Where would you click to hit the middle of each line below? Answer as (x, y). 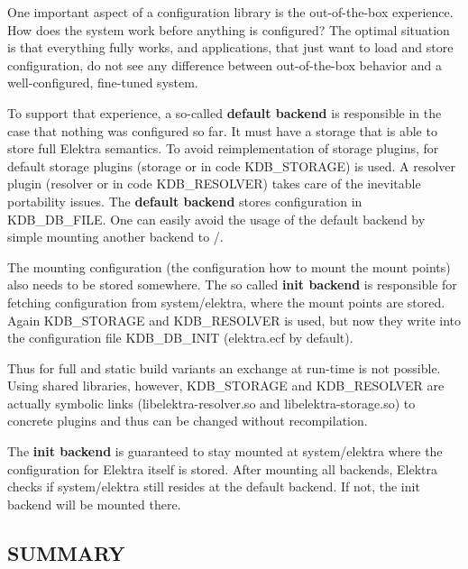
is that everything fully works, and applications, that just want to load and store (230, 47)
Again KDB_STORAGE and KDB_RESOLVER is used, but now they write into (234, 320)
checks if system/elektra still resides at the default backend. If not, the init (214, 486)
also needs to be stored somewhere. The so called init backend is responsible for (232, 284)
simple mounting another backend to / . (115, 237)
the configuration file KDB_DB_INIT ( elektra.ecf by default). (180, 338)
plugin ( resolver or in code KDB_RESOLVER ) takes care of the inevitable (214, 184)
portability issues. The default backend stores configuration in (185, 201)
